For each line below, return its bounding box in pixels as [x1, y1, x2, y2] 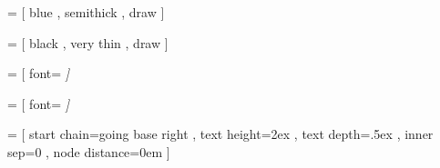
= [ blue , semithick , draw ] [7, 3, 165, 21]
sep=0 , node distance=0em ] [7, 142, 170, 161]
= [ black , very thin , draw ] [7, 33, 169, 52]
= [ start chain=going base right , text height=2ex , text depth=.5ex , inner [7, 124, 434, 143]
